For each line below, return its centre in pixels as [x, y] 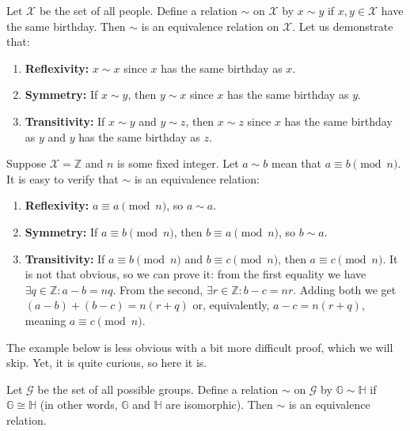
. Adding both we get [345, 289]
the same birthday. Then [66, 26]
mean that [296, 163]
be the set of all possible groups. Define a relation [158, 389]
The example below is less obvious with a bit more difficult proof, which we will [200, 347]
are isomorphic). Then [219, 405]
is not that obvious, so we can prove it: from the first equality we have [196, 274]
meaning [46, 320]
